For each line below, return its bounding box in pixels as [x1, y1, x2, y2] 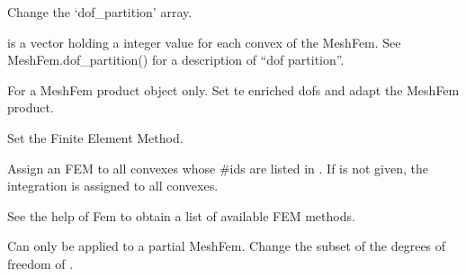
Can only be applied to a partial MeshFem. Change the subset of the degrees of [7, 236, 446, 255]
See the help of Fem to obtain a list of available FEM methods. [7, 206, 355, 225]
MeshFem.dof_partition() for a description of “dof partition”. [7, 50, 345, 69]
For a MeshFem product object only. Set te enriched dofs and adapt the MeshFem [7, 80, 460, 99]
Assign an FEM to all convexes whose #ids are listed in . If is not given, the [7, 158, 428, 177]
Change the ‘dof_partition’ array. [7, 3, 193, 21]
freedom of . [7, 254, 74, 272]
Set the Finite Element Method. [7, 128, 184, 147]
